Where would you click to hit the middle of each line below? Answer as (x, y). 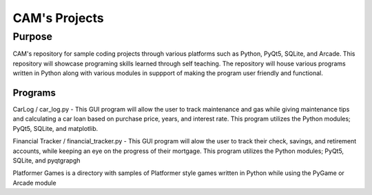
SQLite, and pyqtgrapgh (46, 161)
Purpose (33, 37)
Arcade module (34, 183)
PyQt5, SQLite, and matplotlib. (55, 128)
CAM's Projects (59, 18)
